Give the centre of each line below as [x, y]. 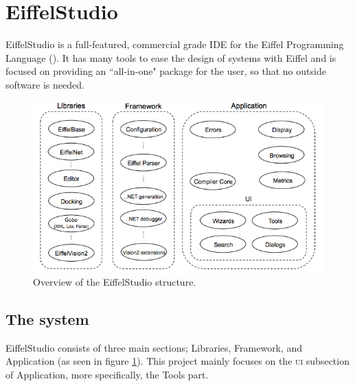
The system [47, 318]
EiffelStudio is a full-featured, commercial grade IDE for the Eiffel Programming [175, 44]
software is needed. [45, 84]
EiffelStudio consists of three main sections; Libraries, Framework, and [154, 347]
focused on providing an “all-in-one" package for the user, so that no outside [166, 71]
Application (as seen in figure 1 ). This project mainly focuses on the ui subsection [177, 361]
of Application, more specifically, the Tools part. [107, 374]
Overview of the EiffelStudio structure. [115, 281]
